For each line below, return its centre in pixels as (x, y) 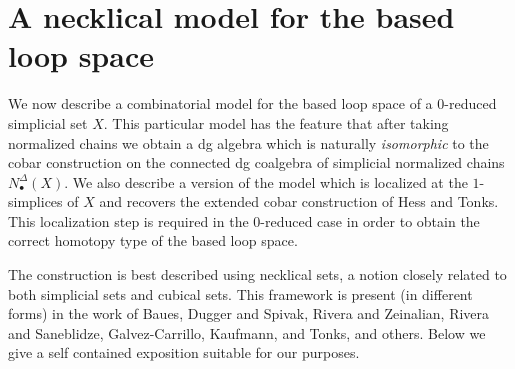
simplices (35, 201)
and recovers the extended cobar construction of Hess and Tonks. (299, 201)
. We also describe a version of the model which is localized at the (266, 181)
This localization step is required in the (128, 220)
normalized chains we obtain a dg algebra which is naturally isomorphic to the (248, 142)
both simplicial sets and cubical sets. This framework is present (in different (240, 293)
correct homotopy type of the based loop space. (153, 240)
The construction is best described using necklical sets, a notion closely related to (257, 274)
